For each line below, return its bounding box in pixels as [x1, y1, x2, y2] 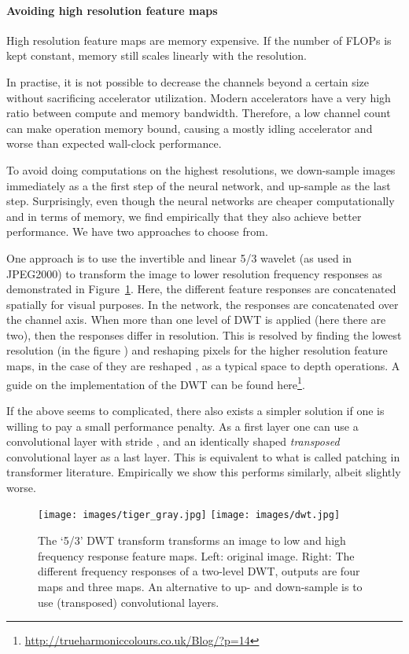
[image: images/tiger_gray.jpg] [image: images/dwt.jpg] [38, 509, 341, 521]
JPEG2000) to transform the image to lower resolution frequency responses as [6, 265, 382, 281]
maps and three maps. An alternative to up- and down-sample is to [38, 578, 363, 594]
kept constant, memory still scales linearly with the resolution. [6, 47, 307, 64]
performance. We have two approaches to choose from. [6, 223, 268, 240]
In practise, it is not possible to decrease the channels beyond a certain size [6, 73, 370, 90]
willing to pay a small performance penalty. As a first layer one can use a [6, 417, 359, 434]
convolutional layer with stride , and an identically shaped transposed [6, 433, 340, 450]
